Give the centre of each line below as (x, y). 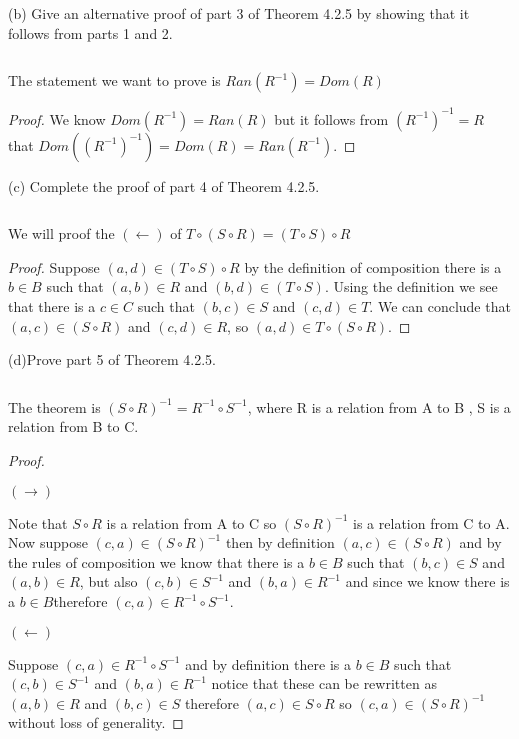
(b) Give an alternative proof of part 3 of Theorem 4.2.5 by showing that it (239, 13)
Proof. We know (57, 118)
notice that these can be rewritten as (324, 683)
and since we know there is (427, 581)
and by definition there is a (268, 663)
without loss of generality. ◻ (96, 722)
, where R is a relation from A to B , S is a (379, 406)
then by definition (280, 542)
